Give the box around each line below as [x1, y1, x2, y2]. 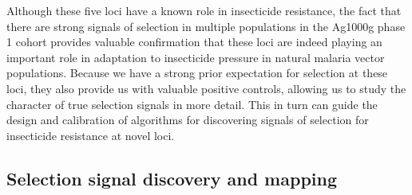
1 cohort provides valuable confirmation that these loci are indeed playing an [6, 33, 382, 50]
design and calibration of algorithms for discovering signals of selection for [6, 111, 369, 128]
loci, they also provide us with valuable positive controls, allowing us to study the [6, 80, 406, 96]
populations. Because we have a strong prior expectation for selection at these [6, 64, 388, 81]
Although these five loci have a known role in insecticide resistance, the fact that [6, 2, 402, 18]
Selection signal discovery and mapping [6, 166, 337, 190]
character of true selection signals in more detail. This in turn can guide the [6, 96, 378, 112]
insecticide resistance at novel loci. [6, 127, 175, 143]
